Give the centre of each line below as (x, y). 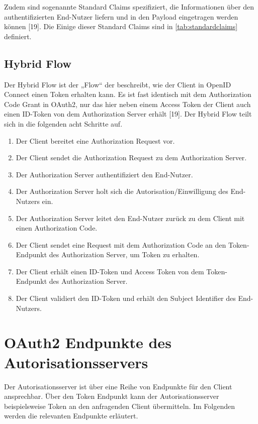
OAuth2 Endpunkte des (88, 342)
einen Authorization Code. (57, 228)
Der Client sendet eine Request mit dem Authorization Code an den (121, 244)
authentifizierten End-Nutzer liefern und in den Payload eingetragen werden (121, 16)
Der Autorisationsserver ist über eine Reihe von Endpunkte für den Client (118, 386)
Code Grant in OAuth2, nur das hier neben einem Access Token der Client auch (127, 104)
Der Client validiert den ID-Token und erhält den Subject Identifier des (126, 298)
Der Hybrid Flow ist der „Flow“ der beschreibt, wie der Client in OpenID (118, 84)
